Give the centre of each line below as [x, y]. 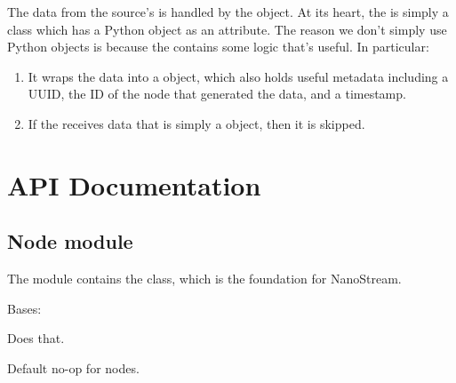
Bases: [24, 308]
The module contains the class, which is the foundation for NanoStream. [204, 279]
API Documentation [134, 184]
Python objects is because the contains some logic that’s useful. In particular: [218, 47]
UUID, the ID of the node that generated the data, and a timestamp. [217, 94]
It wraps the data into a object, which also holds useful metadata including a [238, 76]
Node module [70, 241]
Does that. [36, 338]
